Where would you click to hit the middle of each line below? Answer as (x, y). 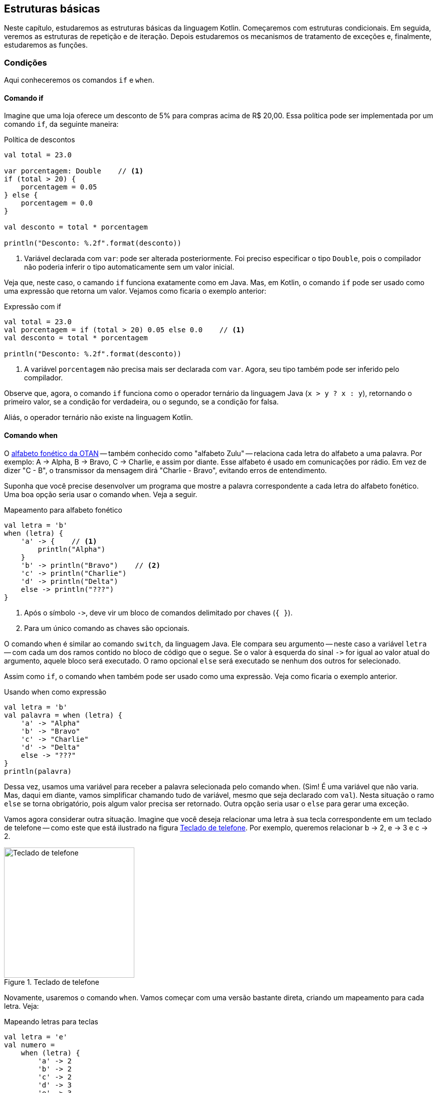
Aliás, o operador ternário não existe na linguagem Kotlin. (98, 417)
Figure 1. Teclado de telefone (52, 982)
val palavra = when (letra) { (63, 715)
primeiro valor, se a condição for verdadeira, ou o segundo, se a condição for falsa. (142, 402)
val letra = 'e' (36, 1037)
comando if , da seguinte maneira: (61, 124)
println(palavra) (38, 771)
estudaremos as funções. (46, 45)
